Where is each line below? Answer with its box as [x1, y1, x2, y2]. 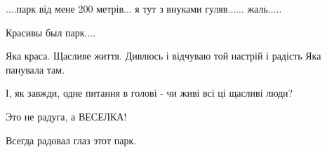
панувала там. [6, 62, 65, 76]
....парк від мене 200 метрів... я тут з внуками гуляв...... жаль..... [6, 1, 282, 15]
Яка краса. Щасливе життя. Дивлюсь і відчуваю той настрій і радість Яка [6, 48, 321, 63]
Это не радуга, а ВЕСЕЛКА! [6, 109, 127, 123]
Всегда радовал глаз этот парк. [6, 132, 137, 147]
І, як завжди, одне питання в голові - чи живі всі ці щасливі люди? [6, 85, 293, 100]
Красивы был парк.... [6, 25, 96, 39]
